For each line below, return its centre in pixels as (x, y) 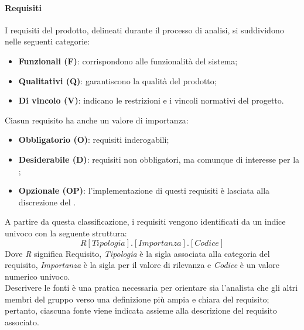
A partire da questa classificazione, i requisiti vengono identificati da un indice (145, 221)
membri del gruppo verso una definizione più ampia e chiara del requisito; (137, 299)
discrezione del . (47, 202)
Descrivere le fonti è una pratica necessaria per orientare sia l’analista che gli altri (151, 288)
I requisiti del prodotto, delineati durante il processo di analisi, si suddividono (144, 30)
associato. (22, 322)
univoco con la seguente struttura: (66, 233)
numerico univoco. (37, 276)
